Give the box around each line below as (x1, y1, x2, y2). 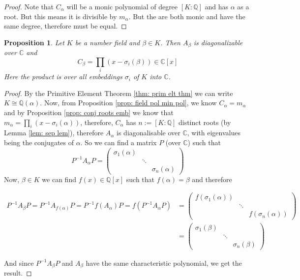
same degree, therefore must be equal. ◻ (4, 21, 127, 31)
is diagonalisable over (117, 127, 180, 138)
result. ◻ (4, 268, 32, 278)
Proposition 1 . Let (4, 37, 64, 47)
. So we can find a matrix (80, 137, 157, 147)
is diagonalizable (193, 37, 243, 47)
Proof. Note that (4, 1, 54, 11)
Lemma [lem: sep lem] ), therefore (4, 127, 104, 138)
